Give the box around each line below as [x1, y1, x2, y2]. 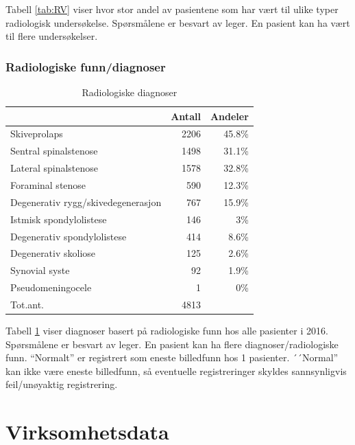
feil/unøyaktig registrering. [5, 377, 118, 391]
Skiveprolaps [10, 126, 63, 141]
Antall [171, 109, 201, 123]
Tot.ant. [10, 297, 45, 311]
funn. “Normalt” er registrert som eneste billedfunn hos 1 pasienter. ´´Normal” [5, 350, 339, 365]
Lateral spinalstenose [10, 161, 99, 175]
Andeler [210, 109, 249, 123]
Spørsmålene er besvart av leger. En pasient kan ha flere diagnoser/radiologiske [5, 336, 339, 351]
